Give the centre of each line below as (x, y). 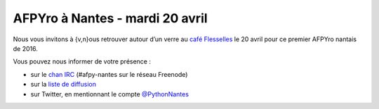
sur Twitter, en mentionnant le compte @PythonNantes (110, 94)
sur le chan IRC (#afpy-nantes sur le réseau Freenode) (109, 74)
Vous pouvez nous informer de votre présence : (82, 61)
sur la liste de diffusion (63, 85)
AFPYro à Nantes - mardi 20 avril (110, 18)
